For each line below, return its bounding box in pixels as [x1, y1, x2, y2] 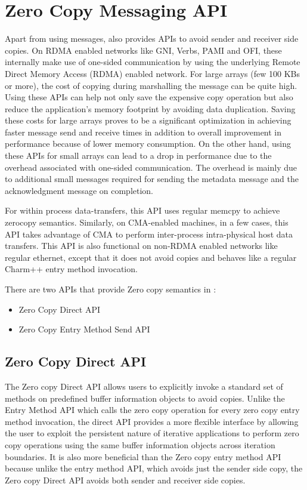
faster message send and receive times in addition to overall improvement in [5, 125, 282, 138]
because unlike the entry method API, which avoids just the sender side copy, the [5, 462, 303, 474]
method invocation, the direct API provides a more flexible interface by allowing [5, 415, 299, 427]
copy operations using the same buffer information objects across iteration [5, 438, 275, 451]
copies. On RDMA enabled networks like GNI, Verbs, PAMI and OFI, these [5, 44, 282, 56]
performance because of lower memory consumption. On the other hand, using [5, 137, 291, 150]
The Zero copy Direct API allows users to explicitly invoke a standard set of [5, 380, 283, 392]
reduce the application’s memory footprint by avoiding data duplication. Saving [5, 102, 296, 115]
